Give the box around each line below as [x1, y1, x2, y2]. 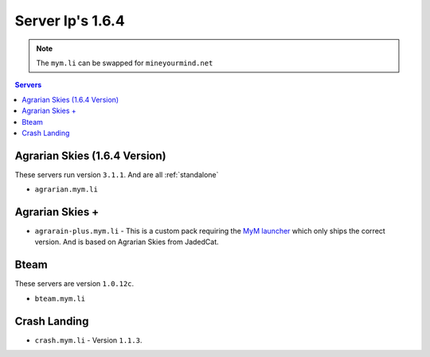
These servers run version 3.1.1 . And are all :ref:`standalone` [14, 169, 219, 179]
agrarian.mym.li [34, 185, 99, 194]
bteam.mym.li [34, 294, 86, 303]
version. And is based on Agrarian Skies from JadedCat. [34, 237, 219, 246]
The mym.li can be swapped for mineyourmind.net [36, 58, 213, 68]
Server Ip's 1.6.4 [14, 12, 125, 29]
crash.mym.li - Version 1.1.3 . [34, 335, 143, 345]
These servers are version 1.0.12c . [14, 279, 135, 289]
